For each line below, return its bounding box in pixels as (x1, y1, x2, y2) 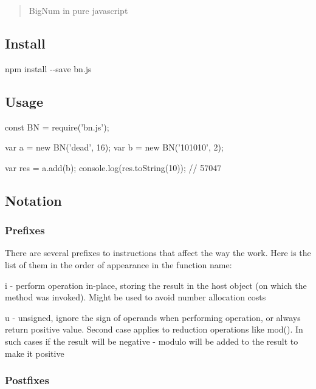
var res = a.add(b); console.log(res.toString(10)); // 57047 (5, 161, 222, 174)
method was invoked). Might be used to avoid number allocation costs (5, 291, 266, 303)
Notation (5, 191, 62, 209)
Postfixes (5, 373, 49, 388)
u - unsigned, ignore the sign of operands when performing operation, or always (5, 311, 301, 323)
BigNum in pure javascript (29, 4, 128, 16)
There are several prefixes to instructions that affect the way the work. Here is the (5, 246, 311, 259)
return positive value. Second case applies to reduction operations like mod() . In (5, 323, 303, 336)
